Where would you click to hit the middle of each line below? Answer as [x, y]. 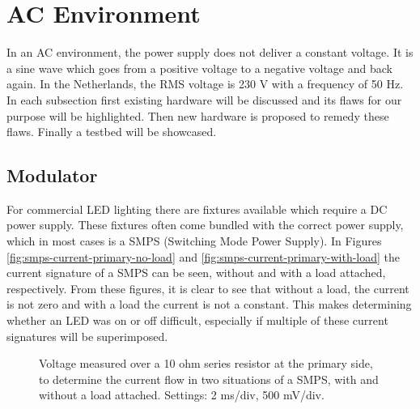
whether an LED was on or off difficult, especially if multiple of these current [197, 320]
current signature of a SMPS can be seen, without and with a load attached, [196, 273]
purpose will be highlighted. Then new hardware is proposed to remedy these [198, 115]
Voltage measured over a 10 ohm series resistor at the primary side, [206, 363]
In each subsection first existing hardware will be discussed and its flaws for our [204, 99]
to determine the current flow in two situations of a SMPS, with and [209, 379]
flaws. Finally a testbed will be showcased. [112, 132]
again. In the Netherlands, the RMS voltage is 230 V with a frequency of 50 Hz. [205, 84]
